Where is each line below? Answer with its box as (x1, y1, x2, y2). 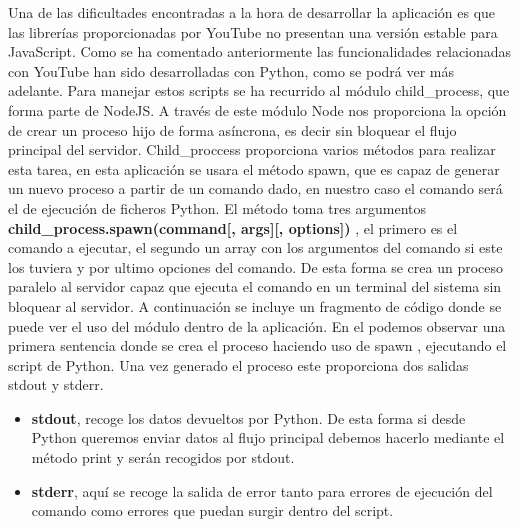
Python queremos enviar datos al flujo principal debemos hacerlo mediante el (31, 427, 505, 448)
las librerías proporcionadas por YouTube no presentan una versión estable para (8, 21, 498, 42)
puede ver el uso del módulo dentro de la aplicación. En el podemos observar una (8, 315, 506, 336)
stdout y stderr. (8, 374, 104, 395)
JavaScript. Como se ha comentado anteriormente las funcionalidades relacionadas (8, 41, 512, 62)
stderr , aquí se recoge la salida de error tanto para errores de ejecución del (31, 480, 493, 501)
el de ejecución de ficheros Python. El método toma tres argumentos (8, 197, 426, 218)
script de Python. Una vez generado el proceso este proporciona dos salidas (8, 354, 469, 375)
